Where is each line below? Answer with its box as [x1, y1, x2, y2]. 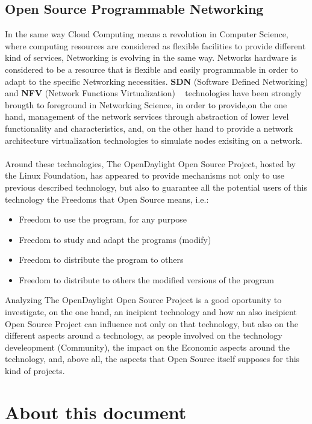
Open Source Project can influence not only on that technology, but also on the [5, 317, 298, 330]
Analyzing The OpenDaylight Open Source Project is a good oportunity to [5, 293, 282, 306]
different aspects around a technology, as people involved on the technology [5, 329, 282, 342]
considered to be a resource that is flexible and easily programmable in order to [5, 63, 299, 75]
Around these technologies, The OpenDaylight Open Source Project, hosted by [5, 157, 296, 170]
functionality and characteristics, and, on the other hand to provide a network [5, 121, 293, 134]
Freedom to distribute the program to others [19, 253, 184, 266]
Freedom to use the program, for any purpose [19, 213, 187, 226]
